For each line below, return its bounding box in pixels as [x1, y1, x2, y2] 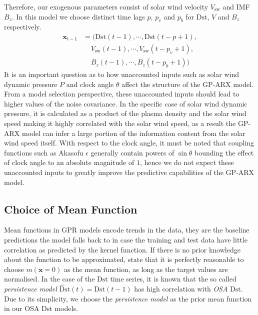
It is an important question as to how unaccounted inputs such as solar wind [4, 69, 239, 79]
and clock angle [66, 78, 114, 89]
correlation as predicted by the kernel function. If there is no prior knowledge [4, 244, 240, 254]
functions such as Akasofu [4, 147, 83, 157]
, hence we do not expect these [139, 157, 234, 167]
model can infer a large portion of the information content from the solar [21, 127, 245, 138]
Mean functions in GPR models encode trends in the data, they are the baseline [4, 224, 249, 235]
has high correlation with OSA [134, 283, 228, 294]
